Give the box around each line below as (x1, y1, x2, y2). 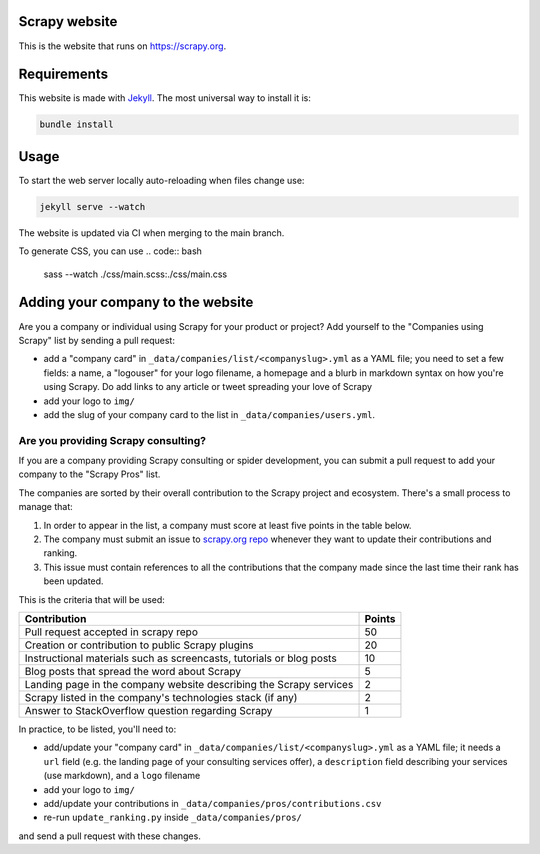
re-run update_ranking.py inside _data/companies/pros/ (43, 811, 302, 824)
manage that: (18, 501, 74, 513)
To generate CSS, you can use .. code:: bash (18, 245, 202, 257)
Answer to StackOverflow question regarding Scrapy (24, 703, 273, 717)
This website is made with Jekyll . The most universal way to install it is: (18, 92, 312, 104)
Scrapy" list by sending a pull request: (18, 334, 175, 346)
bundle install (39, 119, 114, 130)
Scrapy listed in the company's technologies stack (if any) (24, 690, 298, 704)
